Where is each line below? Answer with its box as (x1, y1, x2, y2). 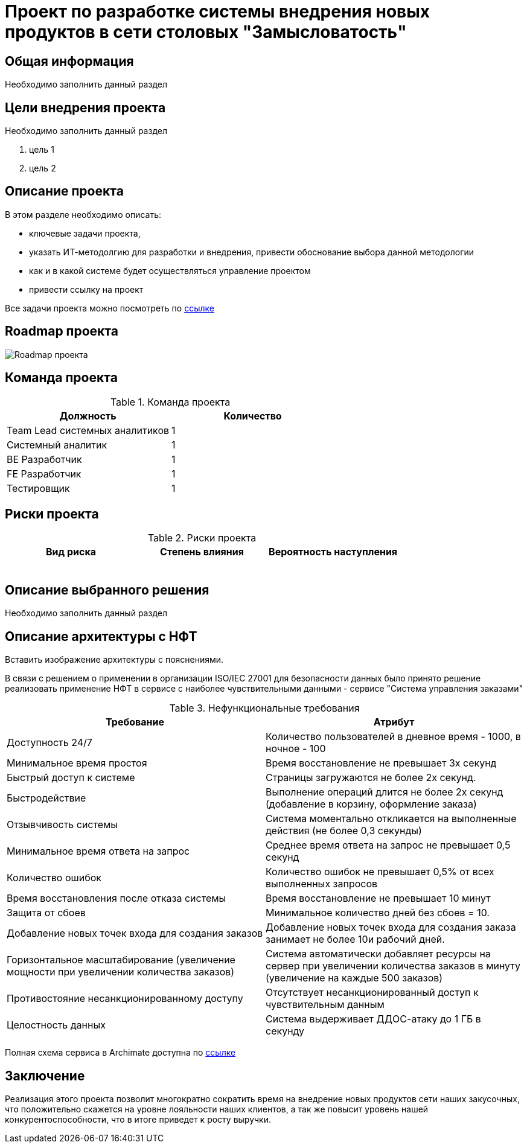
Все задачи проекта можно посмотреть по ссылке (5, 302, 214, 313)
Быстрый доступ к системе (7, 771, 135, 784)
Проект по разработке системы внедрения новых (5, 1, 430, 22)
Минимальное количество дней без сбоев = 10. (266, 907, 490, 919)
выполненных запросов (266, 878, 378, 890)
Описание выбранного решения (5, 582, 209, 598)
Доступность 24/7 (7, 736, 92, 749)
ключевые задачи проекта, (29, 228, 141, 238)
